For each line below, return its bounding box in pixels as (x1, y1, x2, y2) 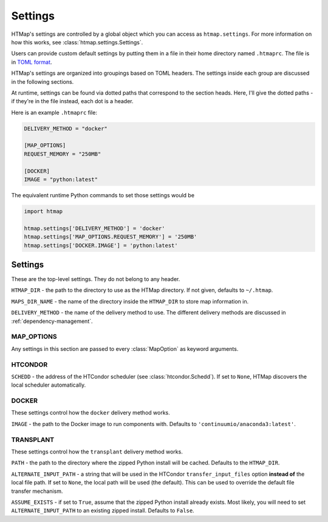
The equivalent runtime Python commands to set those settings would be (11, 191, 194, 198)
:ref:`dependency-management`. (11, 317, 94, 325)
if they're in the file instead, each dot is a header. (11, 98, 134, 105)
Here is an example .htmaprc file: (11, 109, 97, 116)
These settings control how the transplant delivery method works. (11, 448, 183, 455)
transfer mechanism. (11, 487, 63, 495)
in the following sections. (11, 78, 74, 85)
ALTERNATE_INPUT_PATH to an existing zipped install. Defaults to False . (11, 507, 194, 514)
